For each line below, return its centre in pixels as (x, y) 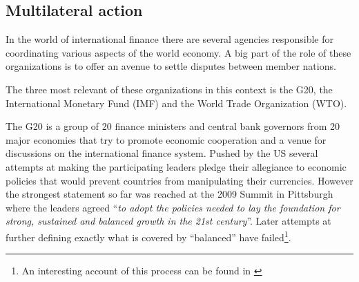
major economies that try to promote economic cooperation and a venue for (166, 139)
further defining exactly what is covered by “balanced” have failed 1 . (148, 236)
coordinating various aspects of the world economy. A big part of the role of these (178, 52)
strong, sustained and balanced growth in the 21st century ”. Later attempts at (168, 221)
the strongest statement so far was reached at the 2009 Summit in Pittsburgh (169, 194)
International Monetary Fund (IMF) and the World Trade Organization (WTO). (176, 103)
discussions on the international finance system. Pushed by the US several (162, 153)
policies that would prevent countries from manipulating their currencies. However (179, 180)
